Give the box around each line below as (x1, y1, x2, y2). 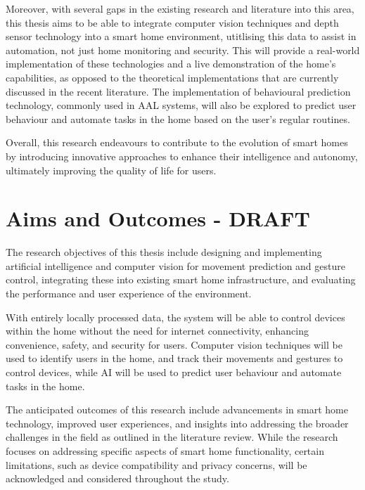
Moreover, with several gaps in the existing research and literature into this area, (6, 1, 354, 15)
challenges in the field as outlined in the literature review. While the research (6, 430, 338, 444)
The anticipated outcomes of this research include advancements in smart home (6, 402, 348, 417)
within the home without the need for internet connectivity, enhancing (6, 323, 309, 338)
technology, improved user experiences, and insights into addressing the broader (6, 415, 349, 430)
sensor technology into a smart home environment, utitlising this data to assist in (6, 29, 357, 44)
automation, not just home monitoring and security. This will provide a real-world (6, 42, 360, 57)
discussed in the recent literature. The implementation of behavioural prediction (6, 84, 351, 98)
